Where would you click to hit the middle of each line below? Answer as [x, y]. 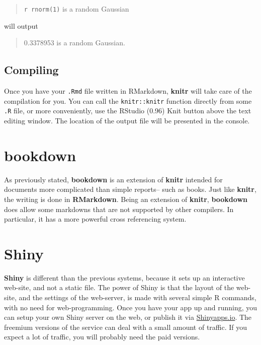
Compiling [31, 70]
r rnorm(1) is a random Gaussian [76, 9]
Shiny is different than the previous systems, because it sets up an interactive [124, 277]
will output [21, 25]
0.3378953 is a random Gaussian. [74, 43]
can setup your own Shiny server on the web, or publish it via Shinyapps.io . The [128, 317]
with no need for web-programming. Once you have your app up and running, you [131, 307]
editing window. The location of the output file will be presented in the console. [127, 121]
